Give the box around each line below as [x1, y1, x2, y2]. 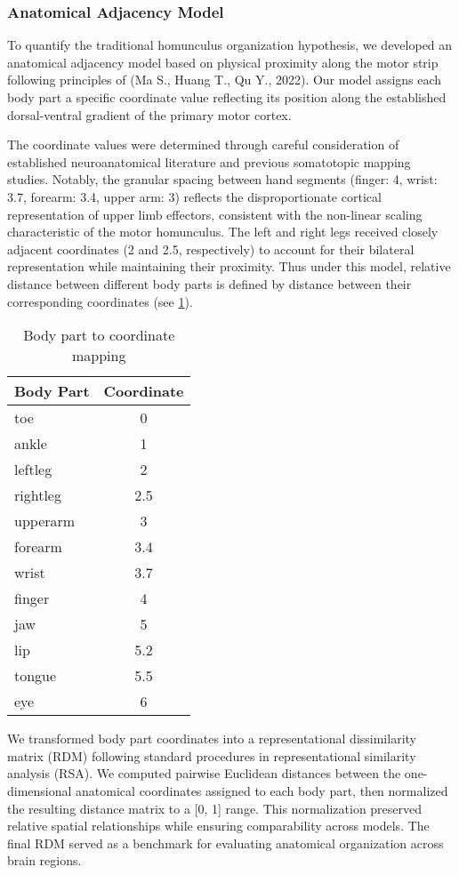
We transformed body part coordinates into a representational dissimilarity [7, 729, 416, 748]
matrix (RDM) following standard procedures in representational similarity [7, 746, 416, 765]
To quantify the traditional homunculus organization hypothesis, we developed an [7, 36, 453, 54]
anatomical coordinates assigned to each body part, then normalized [76, 781, 448, 799]
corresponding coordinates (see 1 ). [7, 292, 193, 310]
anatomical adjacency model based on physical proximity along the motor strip [7, 52, 439, 71]
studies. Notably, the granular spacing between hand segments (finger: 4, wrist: [7, 170, 438, 189]
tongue [14, 665, 57, 686]
